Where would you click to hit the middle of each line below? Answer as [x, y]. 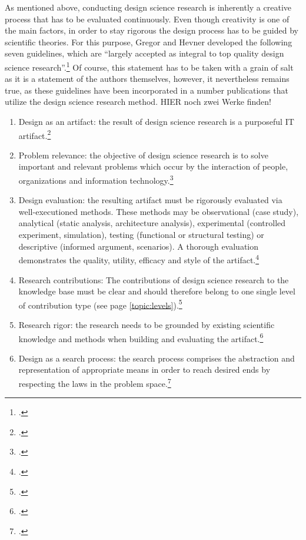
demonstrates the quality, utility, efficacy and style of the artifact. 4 [139, 259]
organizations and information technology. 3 [96, 179]
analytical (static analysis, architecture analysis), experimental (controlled [152, 223]
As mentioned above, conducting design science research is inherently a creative [148, 7]
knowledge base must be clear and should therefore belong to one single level [157, 291]
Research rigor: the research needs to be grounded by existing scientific [147, 324]
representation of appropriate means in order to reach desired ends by [144, 370]
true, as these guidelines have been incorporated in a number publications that [147, 90]
